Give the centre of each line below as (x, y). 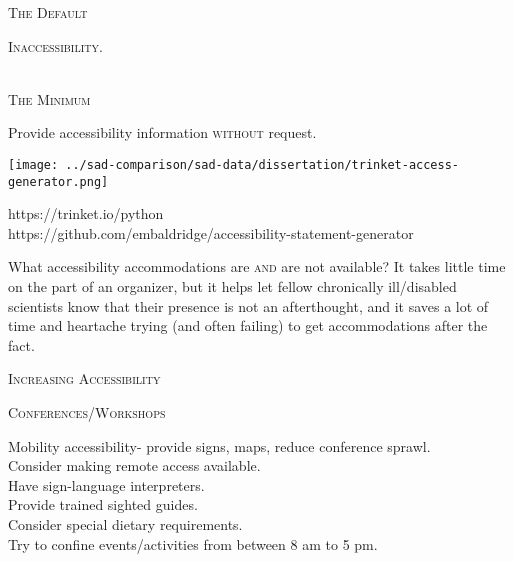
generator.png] (58, 181)
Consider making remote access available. (134, 465)
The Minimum (49, 98)
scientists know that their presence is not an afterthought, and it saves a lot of (248, 305)
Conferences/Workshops (87, 412)
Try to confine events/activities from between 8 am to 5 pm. (193, 543)
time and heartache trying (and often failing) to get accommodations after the (248, 325)
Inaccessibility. (55, 45)
